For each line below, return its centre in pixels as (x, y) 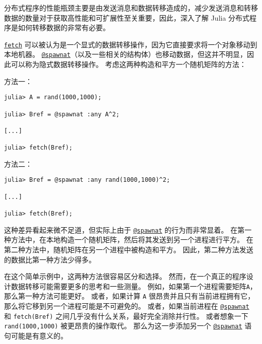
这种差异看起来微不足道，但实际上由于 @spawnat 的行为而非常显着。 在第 (124, 229)
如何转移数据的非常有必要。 (64, 27)
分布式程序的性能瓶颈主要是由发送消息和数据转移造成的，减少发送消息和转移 (131, 8)
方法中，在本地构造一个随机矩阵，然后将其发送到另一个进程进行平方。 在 (132, 239)
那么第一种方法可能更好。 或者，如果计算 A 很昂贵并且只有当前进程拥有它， (129, 296)
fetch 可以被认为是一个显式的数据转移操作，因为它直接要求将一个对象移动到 (131, 44)
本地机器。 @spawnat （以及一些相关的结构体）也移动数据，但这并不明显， (125, 54)
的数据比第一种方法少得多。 (50, 259)
